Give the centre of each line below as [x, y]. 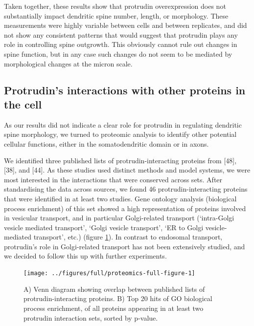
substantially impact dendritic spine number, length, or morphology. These [116, 15]
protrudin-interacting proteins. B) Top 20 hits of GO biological [118, 298]
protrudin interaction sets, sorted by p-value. [91, 317]
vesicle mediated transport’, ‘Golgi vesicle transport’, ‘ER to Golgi [104, 227]
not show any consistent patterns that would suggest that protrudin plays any [121, 34]
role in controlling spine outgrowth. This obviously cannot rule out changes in [121, 44]
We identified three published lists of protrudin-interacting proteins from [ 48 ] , [120, 160]
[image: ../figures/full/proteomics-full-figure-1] [109, 273]
